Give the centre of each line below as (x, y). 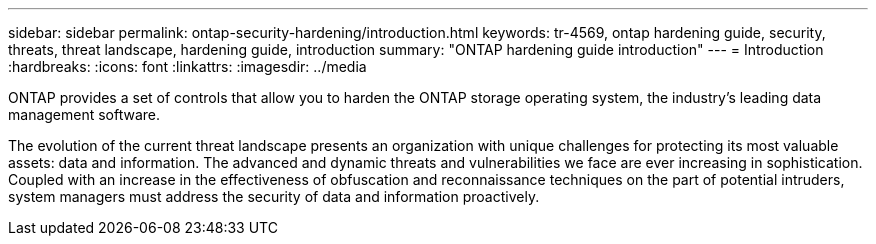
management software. (84, 114)
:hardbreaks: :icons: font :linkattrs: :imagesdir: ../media (187, 66)
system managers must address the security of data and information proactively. (274, 196)
